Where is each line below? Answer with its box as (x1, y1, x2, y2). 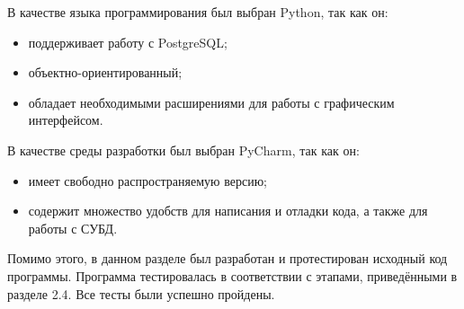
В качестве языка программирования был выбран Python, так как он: (7, 3, 388, 21)
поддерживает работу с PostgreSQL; (28, 32, 228, 51)
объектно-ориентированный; (28, 63, 183, 82)
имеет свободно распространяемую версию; (28, 171, 267, 190)
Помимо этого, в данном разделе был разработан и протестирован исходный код (7, 249, 448, 268)
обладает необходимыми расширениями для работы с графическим (28, 93, 395, 111)
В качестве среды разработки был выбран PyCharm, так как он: (7, 140, 360, 159)
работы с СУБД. (28, 218, 118, 237)
